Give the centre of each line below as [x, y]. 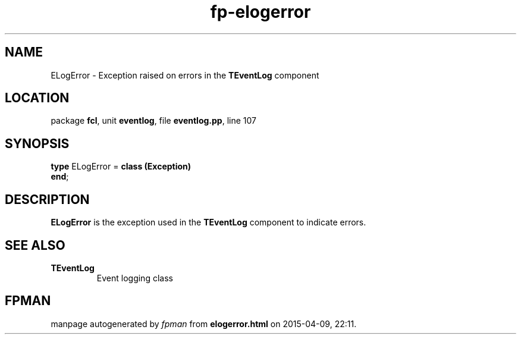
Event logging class [135, 278]
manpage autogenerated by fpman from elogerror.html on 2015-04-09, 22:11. [204, 324]
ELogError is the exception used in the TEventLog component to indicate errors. [208, 222]
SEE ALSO [35, 245]
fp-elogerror [260, 12]
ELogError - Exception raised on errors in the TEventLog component [185, 75]
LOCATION [37, 98]
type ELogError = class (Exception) [121, 167]
